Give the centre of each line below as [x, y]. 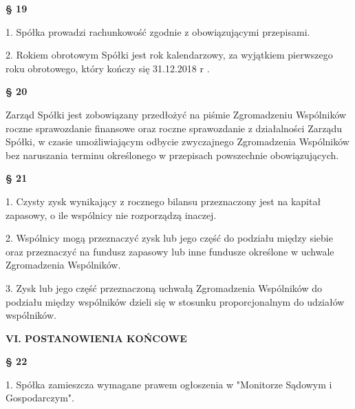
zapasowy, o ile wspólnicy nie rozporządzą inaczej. [111, 214]
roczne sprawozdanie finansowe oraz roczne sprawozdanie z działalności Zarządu [174, 128]
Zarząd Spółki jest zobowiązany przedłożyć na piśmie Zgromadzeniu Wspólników [176, 114]
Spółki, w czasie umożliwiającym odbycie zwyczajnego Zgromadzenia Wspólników [177, 141]
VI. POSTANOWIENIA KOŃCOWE [96, 338]
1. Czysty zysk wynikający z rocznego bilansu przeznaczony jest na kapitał [163, 201]
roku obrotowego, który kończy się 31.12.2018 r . [108, 68]
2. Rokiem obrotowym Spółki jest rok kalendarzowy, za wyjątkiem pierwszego [169, 55]
